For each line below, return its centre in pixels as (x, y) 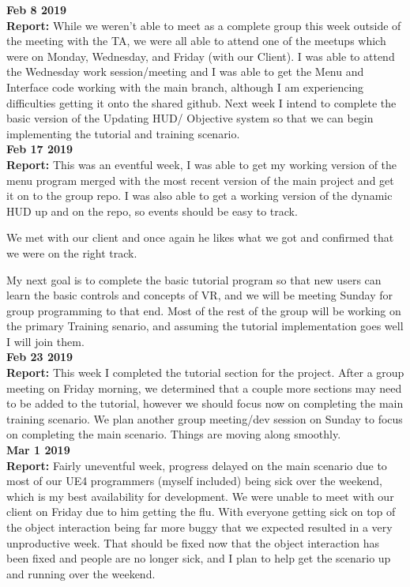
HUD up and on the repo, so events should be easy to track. (152, 211)
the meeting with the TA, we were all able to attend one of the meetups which (196, 41)
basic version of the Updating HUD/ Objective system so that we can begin (190, 118)
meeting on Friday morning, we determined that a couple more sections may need (204, 388)
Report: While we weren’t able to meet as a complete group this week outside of (204, 25)
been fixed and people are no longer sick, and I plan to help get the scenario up (199, 558)
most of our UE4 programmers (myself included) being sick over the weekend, (194, 481)
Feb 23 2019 (40, 357)
